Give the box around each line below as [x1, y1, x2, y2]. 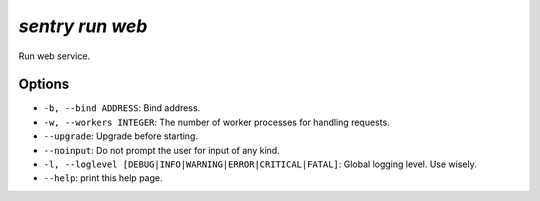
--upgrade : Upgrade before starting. [43, 130, 199, 142]
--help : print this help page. [43, 172, 163, 184]
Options [18, 76, 70, 93]
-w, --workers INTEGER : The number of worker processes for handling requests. [43, 116, 390, 128]
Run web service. [18, 50, 90, 62]
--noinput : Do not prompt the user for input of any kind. [43, 144, 280, 156]
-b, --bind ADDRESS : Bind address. [43, 102, 201, 114]
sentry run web [18, 15, 148, 37]
